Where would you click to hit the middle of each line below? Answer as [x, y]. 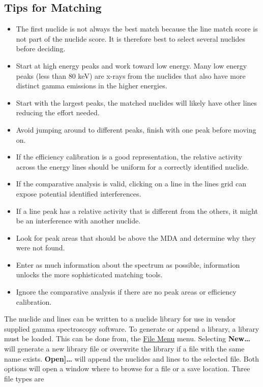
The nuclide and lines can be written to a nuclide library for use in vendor [120, 319]
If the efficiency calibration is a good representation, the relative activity [129, 157]
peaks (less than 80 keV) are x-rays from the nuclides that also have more [131, 75]
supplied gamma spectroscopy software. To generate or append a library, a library [132, 328]
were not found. [40, 248]
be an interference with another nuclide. [78, 221]
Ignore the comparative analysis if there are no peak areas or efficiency [126, 292]
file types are [24, 378]
